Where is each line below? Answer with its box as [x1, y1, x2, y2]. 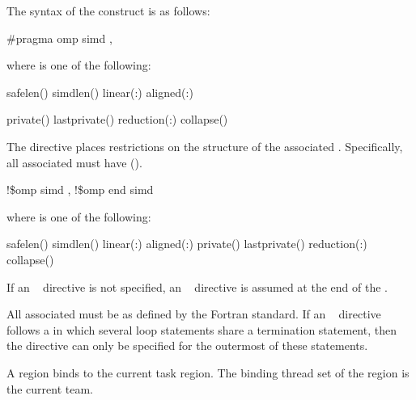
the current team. [6, 380, 94, 397]
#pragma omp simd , [6, 29, 112, 46]
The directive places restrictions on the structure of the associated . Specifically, [6, 137, 403, 154]
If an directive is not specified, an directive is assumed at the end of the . [6, 278, 388, 295]
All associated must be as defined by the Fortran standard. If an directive [6, 305, 381, 322]
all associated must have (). [6, 154, 142, 171]
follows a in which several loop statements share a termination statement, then [6, 321, 397, 338]
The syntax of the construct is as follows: [6, 2, 210, 19]
